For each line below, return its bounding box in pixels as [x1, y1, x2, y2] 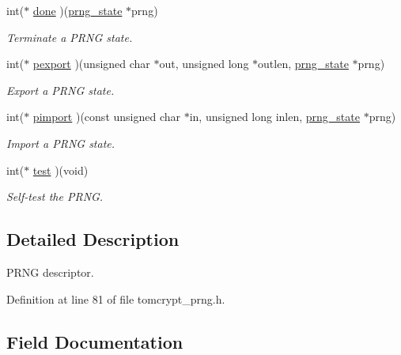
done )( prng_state [32, 2, 123, 18]
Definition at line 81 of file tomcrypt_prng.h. [6, 290, 225, 307]
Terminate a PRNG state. [6, 28, 133, 45]
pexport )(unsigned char [32, 55, 150, 72]
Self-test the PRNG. [6, 188, 104, 205]
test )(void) [32, 161, 89, 178]
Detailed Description [6, 227, 180, 251]
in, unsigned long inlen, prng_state [189, 108, 360, 125]
